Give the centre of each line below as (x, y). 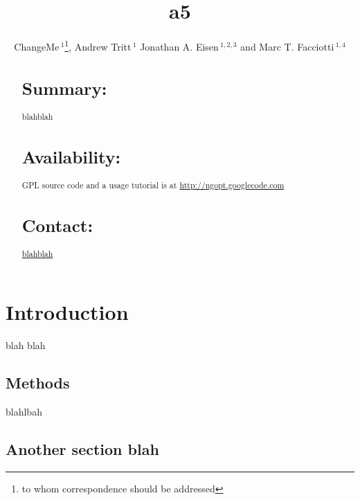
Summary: (64, 88)
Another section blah (82, 448)
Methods (38, 382)
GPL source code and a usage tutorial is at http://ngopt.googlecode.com (153, 185)
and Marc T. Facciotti (287, 46)
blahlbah (24, 411)
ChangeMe (37, 46)
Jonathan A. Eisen (179, 46)
